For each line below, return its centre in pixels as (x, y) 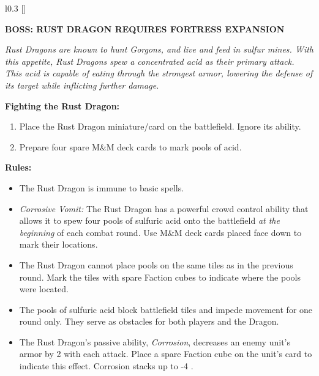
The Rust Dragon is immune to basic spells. (102, 187)
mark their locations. (58, 244)
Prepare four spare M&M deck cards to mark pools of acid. (130, 146)
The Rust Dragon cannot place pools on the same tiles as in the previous (156, 264)
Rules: (18, 167)
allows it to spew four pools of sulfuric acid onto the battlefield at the (149, 220)
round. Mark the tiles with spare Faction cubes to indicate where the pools (160, 277)
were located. (44, 289)
